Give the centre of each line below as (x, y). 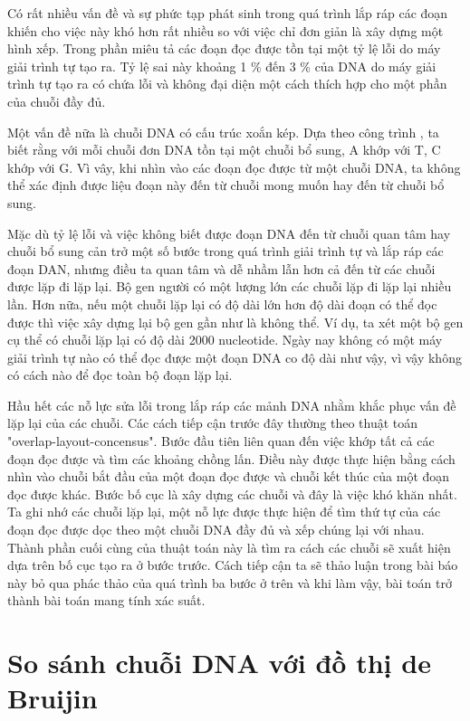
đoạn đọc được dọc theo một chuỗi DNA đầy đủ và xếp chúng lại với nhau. (216, 530)
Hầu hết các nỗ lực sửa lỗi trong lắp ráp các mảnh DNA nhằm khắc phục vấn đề (232, 405)
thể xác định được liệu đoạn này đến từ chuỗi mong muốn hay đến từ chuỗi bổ (226, 185)
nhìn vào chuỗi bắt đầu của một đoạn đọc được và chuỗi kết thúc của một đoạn (229, 476)
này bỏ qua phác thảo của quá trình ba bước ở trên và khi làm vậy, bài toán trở (230, 582)
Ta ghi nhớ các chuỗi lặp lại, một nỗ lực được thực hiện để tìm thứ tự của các (224, 512)
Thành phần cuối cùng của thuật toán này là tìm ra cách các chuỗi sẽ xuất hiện (229, 547)
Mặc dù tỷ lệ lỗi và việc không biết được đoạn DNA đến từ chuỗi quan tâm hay (229, 233)
